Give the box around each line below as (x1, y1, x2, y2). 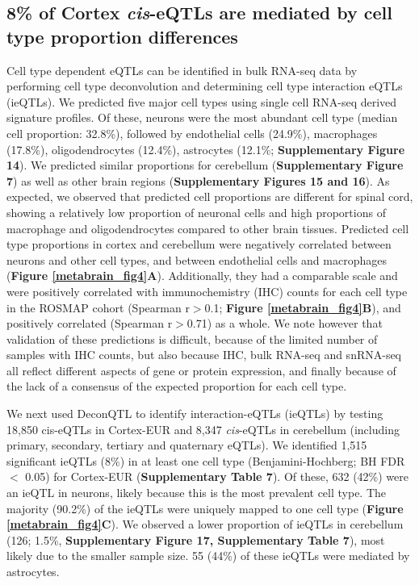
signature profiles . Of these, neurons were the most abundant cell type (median (6, 109, 398, 126)
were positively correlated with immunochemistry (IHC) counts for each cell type (6, 282, 408, 299)
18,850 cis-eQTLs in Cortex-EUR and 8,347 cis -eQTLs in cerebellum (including (6, 420, 400, 437)
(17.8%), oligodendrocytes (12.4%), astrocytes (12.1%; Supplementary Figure (6, 140, 405, 157)
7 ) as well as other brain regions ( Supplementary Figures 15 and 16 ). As (6, 172, 390, 189)
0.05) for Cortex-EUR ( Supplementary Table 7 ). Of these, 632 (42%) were (25, 468, 409, 485)
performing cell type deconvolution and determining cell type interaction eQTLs (6, 77, 403, 94)
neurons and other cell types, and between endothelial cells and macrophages (6, 251, 387, 268)
